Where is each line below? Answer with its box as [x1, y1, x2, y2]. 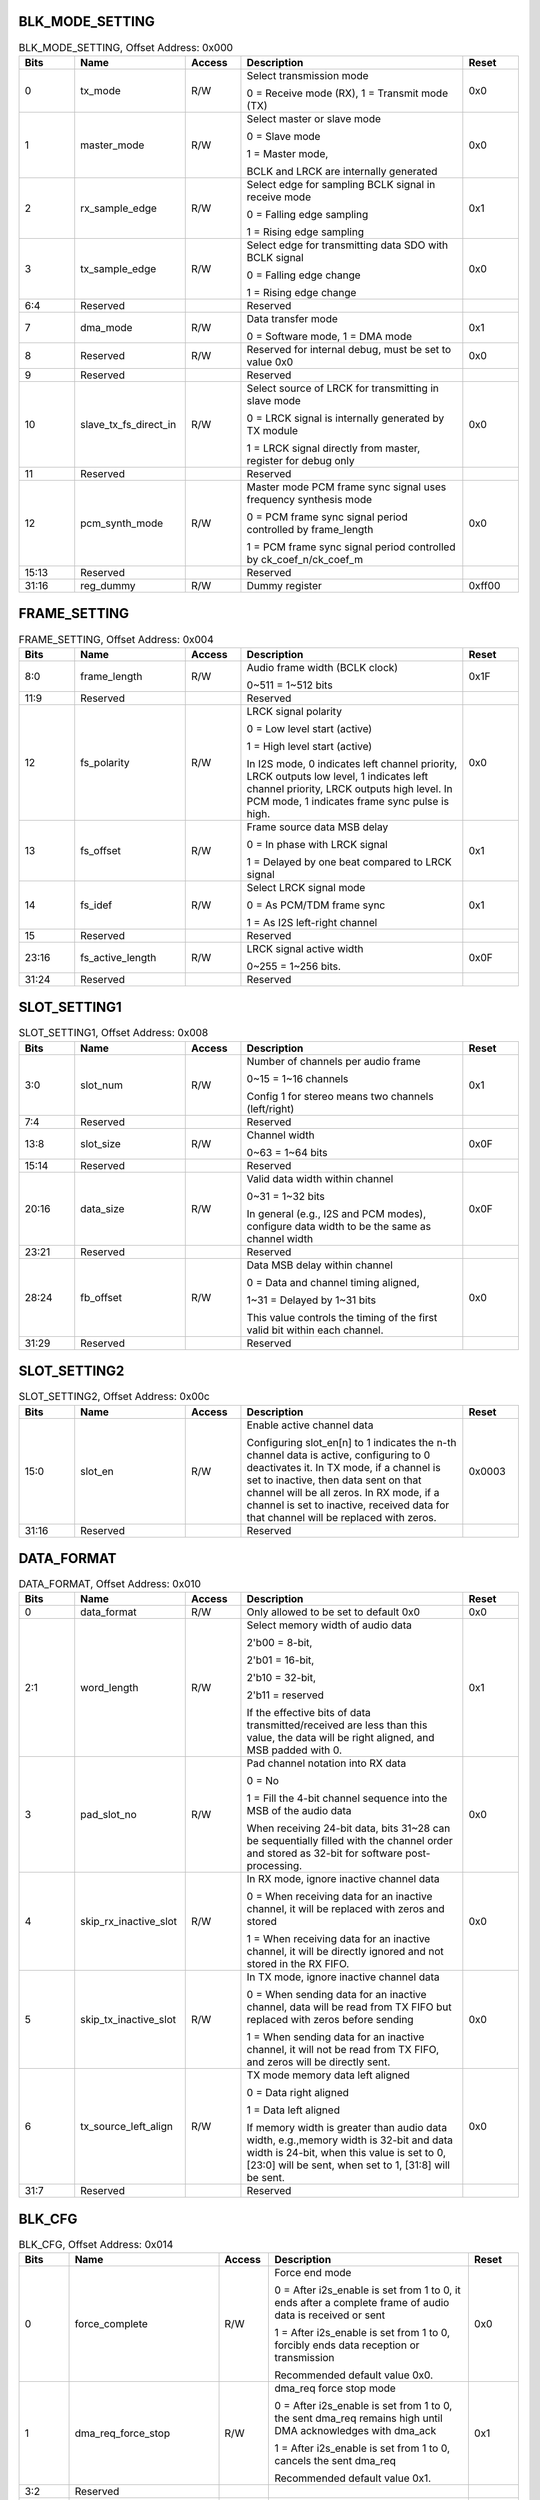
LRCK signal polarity [246, 704, 342, 718]
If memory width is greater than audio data [246, 2121, 448, 2135]
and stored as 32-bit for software [246, 1846, 403, 1860]
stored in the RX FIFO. [246, 1957, 350, 1971]
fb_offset [80, 1290, 122, 1304]
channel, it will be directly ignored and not [246, 1945, 444, 1959]
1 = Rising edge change [246, 285, 357, 299]
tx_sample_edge [80, 261, 157, 275]
